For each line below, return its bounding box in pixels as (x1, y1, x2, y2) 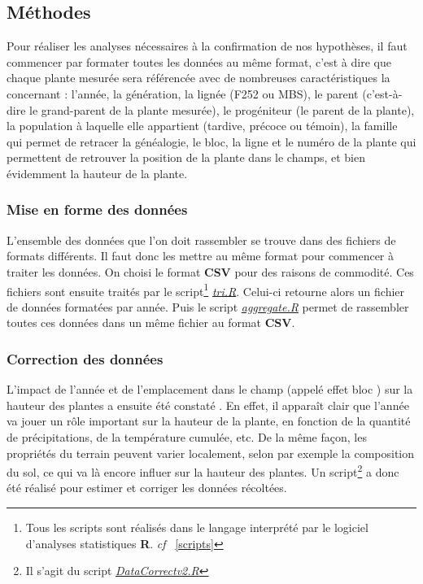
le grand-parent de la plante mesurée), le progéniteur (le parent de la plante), (29, 101, 415, 118)
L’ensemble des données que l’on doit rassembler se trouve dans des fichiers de (7, 231, 396, 248)
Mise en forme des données (7, 199, 188, 220)
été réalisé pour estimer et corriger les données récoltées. (7, 479, 287, 496)
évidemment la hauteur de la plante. (7, 164, 188, 181)
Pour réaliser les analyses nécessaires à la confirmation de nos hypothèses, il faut (7, 37, 408, 54)
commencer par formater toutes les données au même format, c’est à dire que (7, 53, 391, 70)
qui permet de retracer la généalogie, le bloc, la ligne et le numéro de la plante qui (7, 133, 416, 150)
